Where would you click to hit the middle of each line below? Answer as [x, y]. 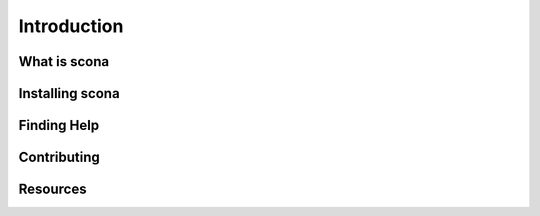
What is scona [64, 61]
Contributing [59, 157]
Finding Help [59, 125]
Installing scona [69, 93]
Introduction [71, 26]
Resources [52, 189]
